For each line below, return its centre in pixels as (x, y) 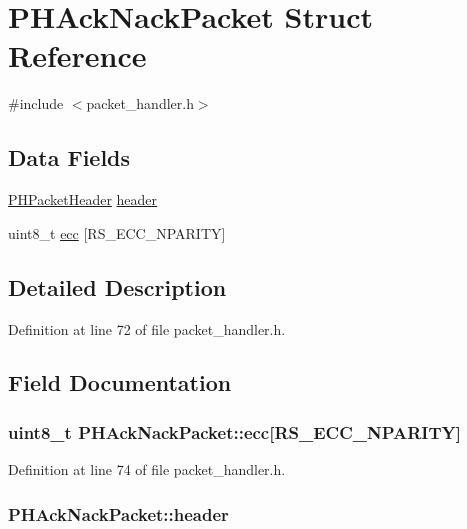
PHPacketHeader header (83, 199)
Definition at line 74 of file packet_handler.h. (147, 469)
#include (36, 103)
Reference (77, 55)
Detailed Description (117, 286)
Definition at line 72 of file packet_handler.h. (147, 328)
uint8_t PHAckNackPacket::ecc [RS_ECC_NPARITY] (235, 431)
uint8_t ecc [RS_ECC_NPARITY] (117, 232)
